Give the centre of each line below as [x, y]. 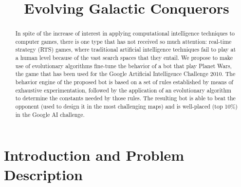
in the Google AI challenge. [50, 114]
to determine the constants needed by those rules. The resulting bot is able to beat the [125, 98]
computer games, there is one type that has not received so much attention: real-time [123, 41]
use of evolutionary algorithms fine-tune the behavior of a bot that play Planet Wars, [123, 65]
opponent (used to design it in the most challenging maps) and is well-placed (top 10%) [126, 106]
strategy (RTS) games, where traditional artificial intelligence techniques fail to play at [126, 49]
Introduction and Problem [94, 155]
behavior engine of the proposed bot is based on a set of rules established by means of [124, 82]
